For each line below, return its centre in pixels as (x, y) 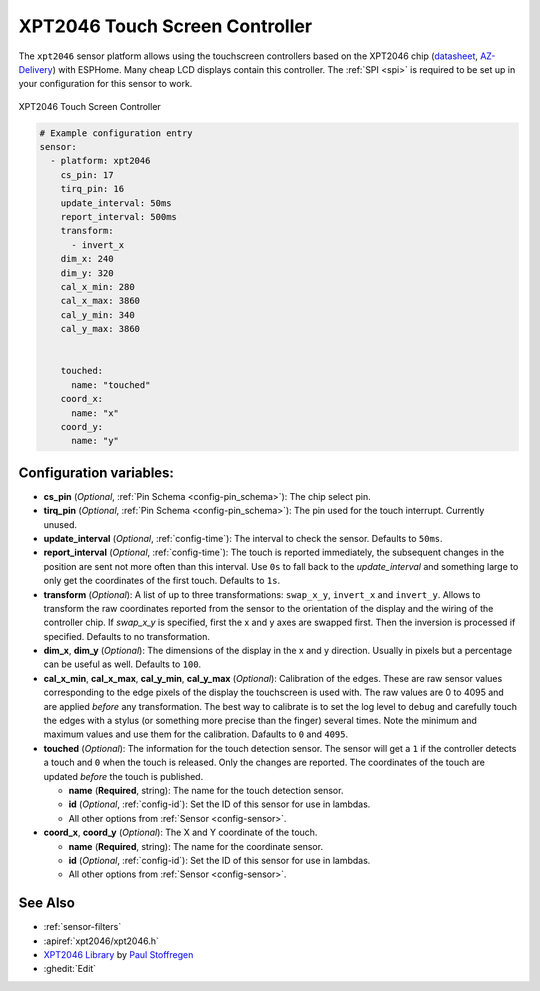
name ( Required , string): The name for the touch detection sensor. (206, 790)
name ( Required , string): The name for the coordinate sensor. (196, 846)
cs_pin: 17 (87, 174)
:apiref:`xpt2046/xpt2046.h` (101, 941)
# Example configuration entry (116, 133)
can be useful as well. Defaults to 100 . (122, 664)
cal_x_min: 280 (97, 286)
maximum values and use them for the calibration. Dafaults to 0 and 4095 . (196, 734)
